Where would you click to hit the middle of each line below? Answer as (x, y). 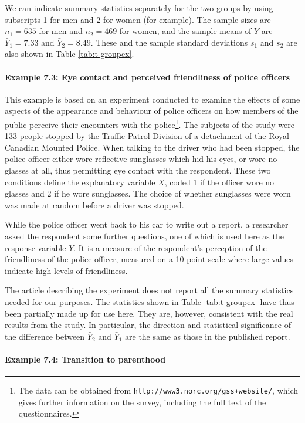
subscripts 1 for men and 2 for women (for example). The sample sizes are (138, 19)
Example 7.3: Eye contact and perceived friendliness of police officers (148, 77)
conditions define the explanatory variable (80, 182)
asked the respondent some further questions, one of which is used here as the (144, 236)
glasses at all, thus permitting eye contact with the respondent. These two (138, 170)
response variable (35, 247)
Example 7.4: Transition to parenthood (85, 359)
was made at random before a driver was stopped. (94, 204)
